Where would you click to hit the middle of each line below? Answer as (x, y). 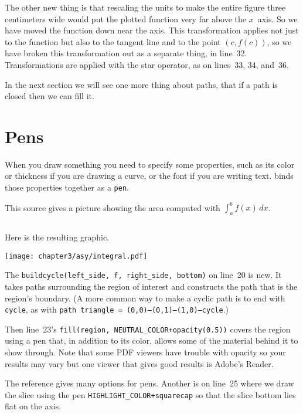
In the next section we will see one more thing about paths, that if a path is (141, 84)
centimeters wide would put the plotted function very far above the (126, 18)
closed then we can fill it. (50, 96)
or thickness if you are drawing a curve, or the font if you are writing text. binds (149, 176)
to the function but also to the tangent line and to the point (113, 41)
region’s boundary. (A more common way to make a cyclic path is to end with (145, 298)
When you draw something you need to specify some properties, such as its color (150, 164)
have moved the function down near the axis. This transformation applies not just (152, 30)
